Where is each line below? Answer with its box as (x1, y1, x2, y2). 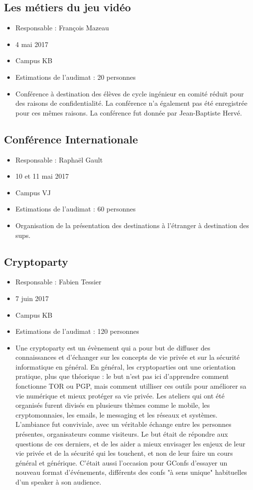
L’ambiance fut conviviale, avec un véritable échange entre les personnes (15, 419, 232, 429)
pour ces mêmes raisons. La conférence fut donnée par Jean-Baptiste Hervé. (15, 107, 242, 117)
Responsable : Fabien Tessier (15, 277, 102, 287)
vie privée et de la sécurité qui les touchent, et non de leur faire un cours (15, 448, 233, 458)
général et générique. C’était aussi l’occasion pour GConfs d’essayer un (15, 457, 228, 467)
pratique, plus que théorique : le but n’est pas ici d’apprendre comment (15, 371, 229, 381)
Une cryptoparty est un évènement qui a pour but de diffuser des (15, 342, 211, 352)
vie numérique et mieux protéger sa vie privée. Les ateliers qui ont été (15, 390, 225, 400)
